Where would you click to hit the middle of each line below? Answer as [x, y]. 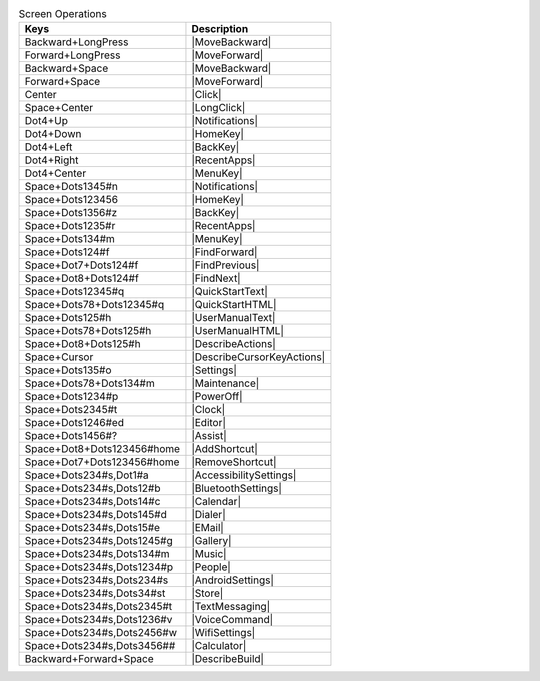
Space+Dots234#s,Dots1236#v [98, 620]
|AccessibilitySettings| [244, 475]
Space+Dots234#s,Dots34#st [95, 593]
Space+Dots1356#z [71, 213]
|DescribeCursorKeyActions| [258, 357]
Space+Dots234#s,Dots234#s [96, 580]
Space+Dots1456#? [71, 436]
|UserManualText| [233, 318]
